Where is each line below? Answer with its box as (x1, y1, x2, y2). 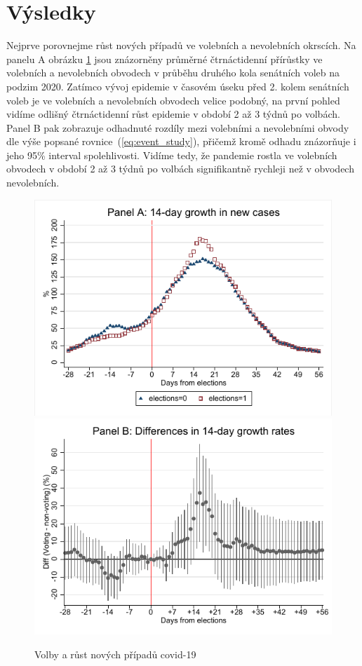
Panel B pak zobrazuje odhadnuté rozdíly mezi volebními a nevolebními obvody (6, 120, 349, 135)
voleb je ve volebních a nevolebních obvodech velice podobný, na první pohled (6, 93, 340, 107)
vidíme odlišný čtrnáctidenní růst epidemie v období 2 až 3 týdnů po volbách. (6, 107, 340, 121)
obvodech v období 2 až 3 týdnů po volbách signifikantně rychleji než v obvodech (6, 161, 354, 176)
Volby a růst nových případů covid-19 (34, 646, 196, 661)
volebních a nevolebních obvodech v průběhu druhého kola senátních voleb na (6, 65, 340, 80)
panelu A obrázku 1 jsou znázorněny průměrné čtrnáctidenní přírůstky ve (6, 51, 323, 66)
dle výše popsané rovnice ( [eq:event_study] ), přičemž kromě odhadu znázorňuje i (6, 134, 356, 149)
